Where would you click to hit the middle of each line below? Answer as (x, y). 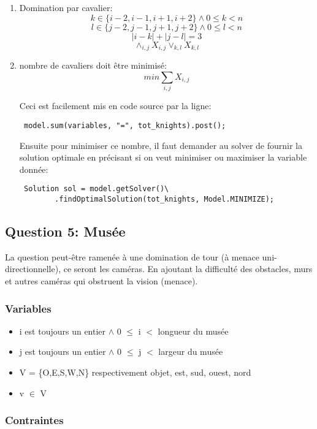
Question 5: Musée (65, 231)
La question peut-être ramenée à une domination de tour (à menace (132, 256)
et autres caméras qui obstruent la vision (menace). (101, 281)
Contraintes (34, 420)
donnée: (34, 169)
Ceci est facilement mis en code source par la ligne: (115, 106)
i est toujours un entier (63, 331)
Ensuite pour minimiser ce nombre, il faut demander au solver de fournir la (161, 145)
